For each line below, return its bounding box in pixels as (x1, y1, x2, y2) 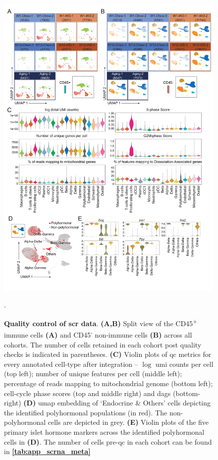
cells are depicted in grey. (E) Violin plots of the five (48, 417, 209, 427)
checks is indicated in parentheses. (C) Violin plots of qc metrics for (4, 349, 212, 359)
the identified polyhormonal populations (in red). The (4, 407, 167, 417)
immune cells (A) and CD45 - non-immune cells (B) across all (4, 328, 192, 340)
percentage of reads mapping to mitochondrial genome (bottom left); (4, 378, 213, 388)
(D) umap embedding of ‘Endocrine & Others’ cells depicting (23, 398, 211, 408)
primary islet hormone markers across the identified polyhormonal (4, 426, 205, 437)
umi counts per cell (155, 358, 214, 369)
